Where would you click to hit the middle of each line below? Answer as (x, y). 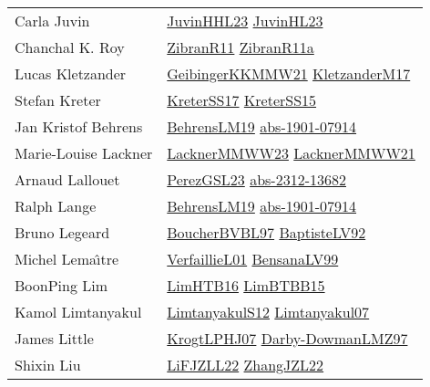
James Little (54, 338)
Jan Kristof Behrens (79, 126)
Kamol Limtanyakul (78, 312)
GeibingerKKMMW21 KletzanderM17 (289, 73)
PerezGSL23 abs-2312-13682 (256, 179)
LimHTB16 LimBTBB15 (246, 285)
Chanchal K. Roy (70, 47)
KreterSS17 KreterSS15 (242, 100)
